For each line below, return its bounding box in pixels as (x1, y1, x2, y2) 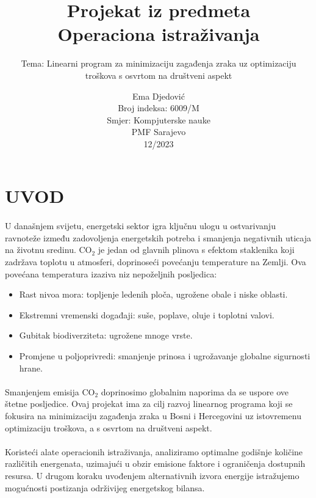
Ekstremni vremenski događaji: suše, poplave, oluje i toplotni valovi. (19, 308, 275, 321)
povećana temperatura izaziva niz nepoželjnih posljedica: (5, 267, 217, 280)
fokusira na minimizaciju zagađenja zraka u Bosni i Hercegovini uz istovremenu (5, 409, 301, 422)
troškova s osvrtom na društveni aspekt (85, 68, 232, 81)
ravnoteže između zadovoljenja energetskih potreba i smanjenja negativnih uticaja (5, 231, 311, 244)
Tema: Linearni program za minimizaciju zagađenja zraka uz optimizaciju (21, 57, 296, 70)
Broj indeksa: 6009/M (118, 101, 199, 114)
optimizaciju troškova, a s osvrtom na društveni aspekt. (5, 421, 212, 434)
